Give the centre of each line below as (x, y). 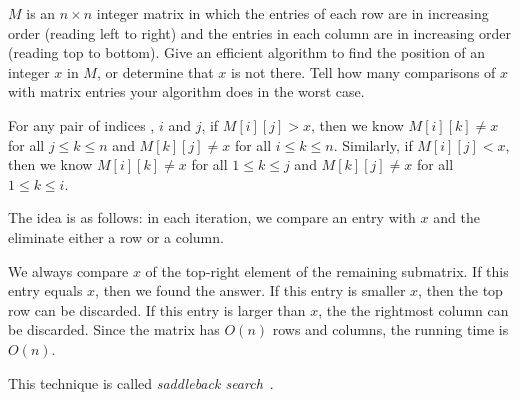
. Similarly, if (373, 144)
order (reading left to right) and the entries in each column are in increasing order (259, 32)
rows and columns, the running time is (390, 329)
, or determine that (155, 71)
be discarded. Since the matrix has (114, 329)
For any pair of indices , (81, 124)
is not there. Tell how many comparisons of (363, 71)
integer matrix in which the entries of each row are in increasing (292, 13)
